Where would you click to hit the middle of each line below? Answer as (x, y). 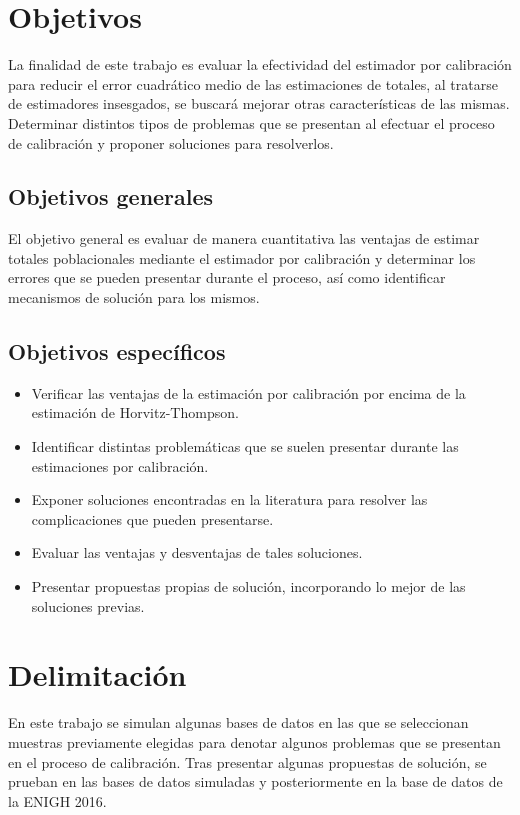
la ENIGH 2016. (57, 800)
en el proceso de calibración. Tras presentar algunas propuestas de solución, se (247, 761)
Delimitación (97, 674)
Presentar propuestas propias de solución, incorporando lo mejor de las (248, 586)
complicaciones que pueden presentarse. (152, 518)
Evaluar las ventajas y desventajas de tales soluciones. (197, 552)
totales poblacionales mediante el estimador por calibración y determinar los (242, 257)
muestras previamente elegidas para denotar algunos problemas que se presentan (254, 741)
